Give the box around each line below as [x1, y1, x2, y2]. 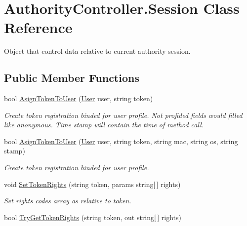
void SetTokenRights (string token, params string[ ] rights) [4, 179, 181, 189]
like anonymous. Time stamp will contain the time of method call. [4, 119, 204, 130]
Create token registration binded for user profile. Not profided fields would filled [4, 110, 243, 120]
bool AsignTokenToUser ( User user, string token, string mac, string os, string [4, 136, 238, 146]
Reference [4, 17, 73, 38]
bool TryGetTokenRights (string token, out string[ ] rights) [4, 212, 181, 222]
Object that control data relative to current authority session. [4, 46, 191, 56]
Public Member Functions [4, 70, 139, 85]
